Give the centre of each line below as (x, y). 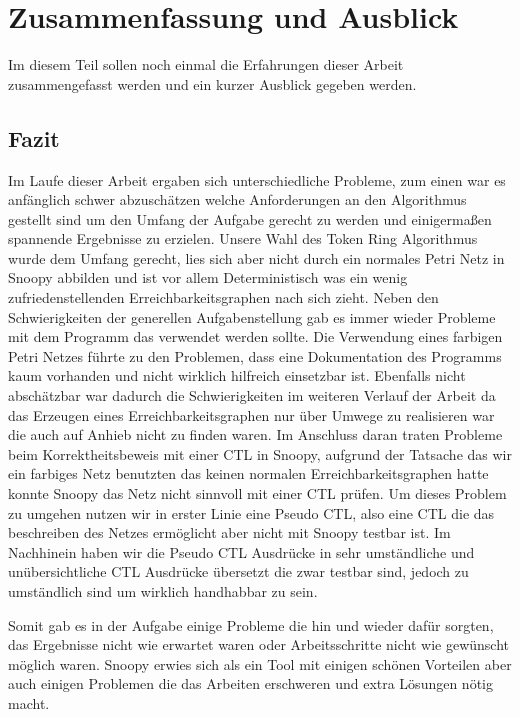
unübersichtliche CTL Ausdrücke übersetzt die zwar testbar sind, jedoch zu (238, 571)
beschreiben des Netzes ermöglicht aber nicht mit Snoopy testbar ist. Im (229, 532)
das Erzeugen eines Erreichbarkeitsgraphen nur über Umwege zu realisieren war (251, 414)
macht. (29, 702)
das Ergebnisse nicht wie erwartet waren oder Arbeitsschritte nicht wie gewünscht (258, 644)
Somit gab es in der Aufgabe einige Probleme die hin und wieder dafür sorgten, (251, 624)
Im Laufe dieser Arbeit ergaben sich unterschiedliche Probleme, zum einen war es (257, 179)
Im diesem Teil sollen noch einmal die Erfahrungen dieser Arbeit (206, 64)
